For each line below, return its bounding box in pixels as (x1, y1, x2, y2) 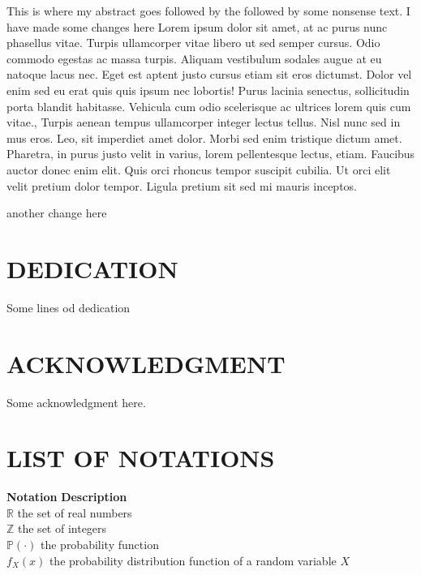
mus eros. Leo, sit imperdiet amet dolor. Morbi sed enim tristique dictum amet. (6, 129, 402, 146)
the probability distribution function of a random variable (49, 551, 337, 569)
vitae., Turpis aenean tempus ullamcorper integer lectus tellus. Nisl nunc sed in (6, 114, 401, 131)
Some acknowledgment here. (6, 393, 146, 410)
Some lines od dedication (6, 298, 131, 315)
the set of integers (18, 520, 107, 537)
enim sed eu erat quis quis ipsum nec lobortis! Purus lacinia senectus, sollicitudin (6, 81, 410, 98)
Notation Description (6, 488, 127, 505)
